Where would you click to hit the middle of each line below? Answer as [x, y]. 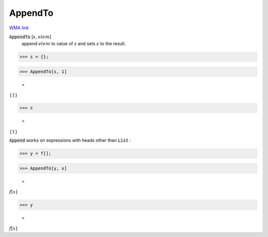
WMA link [19, 28]
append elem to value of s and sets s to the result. [74, 44]
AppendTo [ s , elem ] [30, 37]
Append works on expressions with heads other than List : [70, 140]
